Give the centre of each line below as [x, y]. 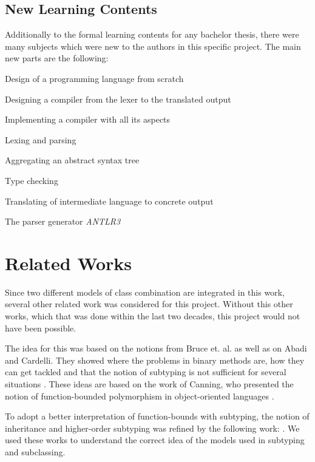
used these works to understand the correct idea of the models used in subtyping [155, 440]
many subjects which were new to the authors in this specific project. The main [153, 46]
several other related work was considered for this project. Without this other [149, 304]
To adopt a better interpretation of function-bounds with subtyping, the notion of [157, 416]
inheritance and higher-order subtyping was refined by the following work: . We [152, 428]
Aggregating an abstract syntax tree [72, 160]
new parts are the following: [57, 58]
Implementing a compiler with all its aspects [88, 119]
